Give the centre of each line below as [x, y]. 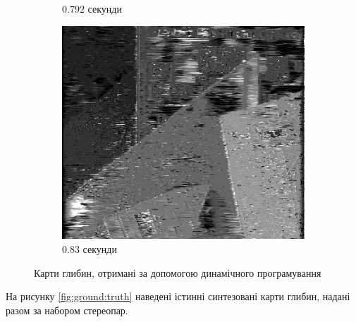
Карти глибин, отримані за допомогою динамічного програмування [178, 272]
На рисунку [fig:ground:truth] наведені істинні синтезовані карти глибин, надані [178, 296]
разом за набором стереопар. [67, 310]
